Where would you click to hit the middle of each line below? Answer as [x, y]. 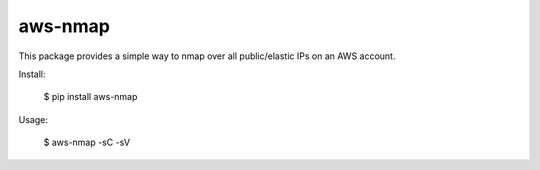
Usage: [33, 119]
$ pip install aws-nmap [90, 97]
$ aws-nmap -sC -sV [86, 142]
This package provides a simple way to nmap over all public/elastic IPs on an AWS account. [207, 56]
